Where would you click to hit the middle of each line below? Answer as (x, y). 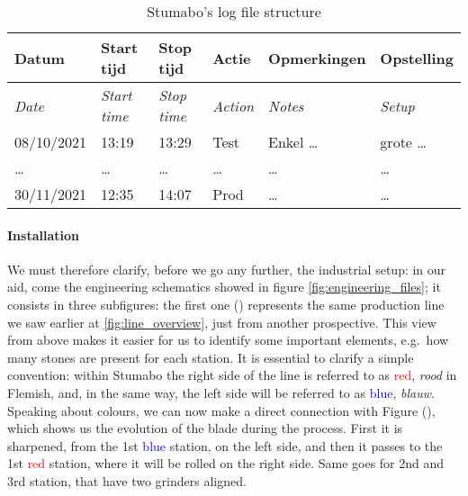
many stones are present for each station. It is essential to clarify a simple (211, 357)
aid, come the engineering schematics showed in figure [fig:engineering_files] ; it (224, 287)
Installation (43, 234)
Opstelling (417, 58)
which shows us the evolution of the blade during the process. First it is (205, 428)
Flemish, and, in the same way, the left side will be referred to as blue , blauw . (221, 392)
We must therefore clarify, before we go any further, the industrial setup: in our (227, 269)
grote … (404, 142)
